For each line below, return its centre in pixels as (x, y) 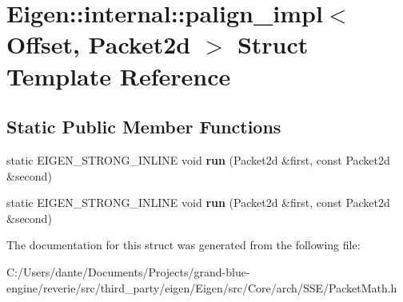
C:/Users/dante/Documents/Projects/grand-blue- (128, 271)
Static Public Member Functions (144, 127)
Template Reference (119, 75)
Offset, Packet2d (99, 44)
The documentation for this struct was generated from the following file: (184, 245)
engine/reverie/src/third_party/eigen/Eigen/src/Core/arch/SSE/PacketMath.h (202, 287)
